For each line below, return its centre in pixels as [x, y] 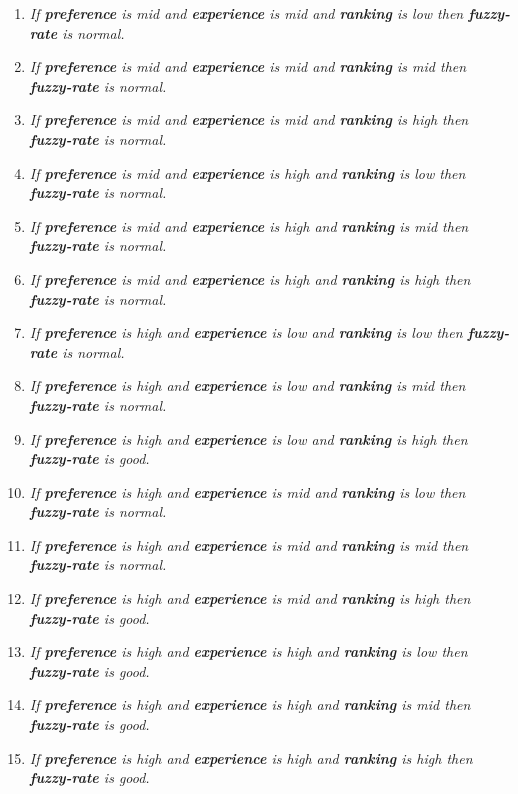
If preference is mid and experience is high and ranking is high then [250, 278]
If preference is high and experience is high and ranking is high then [251, 757]
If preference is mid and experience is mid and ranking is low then [246, 13]
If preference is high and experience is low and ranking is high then [248, 438]
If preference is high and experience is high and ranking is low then [248, 651]
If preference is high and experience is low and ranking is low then [246, 332]
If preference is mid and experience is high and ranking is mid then [249, 225]
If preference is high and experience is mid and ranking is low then [247, 491]
